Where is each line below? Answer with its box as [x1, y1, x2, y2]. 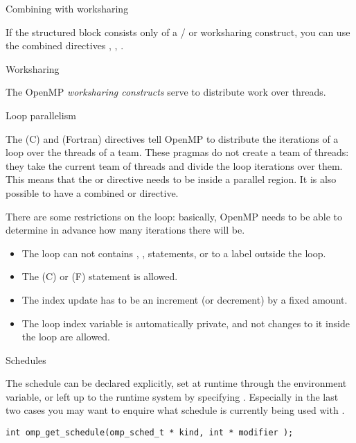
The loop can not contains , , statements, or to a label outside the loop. [21, 245, 326, 260]
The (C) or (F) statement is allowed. [21, 269, 178, 284]
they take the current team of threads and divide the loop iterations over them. [6, 158, 343, 173]
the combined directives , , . [6, 38, 124, 53]
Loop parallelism [6, 107, 76, 122]
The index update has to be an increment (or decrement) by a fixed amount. [21, 292, 348, 306]
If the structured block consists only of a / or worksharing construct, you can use [6, 24, 350, 39]
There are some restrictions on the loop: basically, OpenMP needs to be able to [6, 209, 343, 223]
